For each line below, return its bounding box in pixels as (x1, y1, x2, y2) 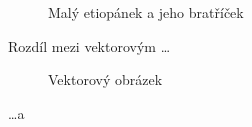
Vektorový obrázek (48, 69, 163, 90)
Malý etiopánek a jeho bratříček (48, 2, 244, 22)
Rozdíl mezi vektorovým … (8, 35, 171, 56)
